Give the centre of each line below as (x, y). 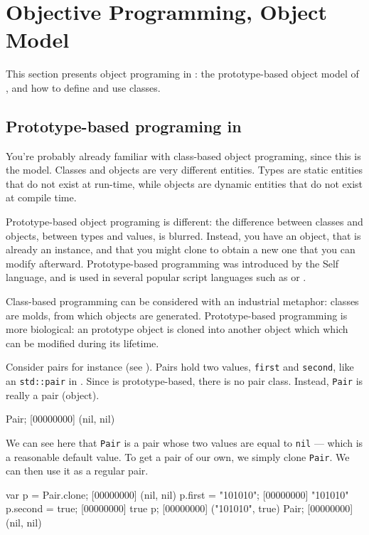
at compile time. (41, 197)
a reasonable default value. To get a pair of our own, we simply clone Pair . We (178, 456)
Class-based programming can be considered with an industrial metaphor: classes (182, 301)
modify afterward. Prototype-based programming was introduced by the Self (172, 263)
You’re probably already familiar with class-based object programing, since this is (183, 155)
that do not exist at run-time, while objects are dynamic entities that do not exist (184, 183)
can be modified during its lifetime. (82, 343)
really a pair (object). (53, 394)
